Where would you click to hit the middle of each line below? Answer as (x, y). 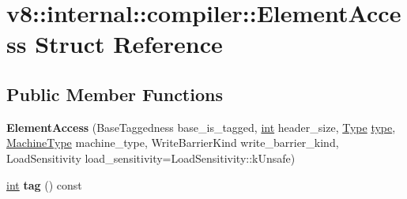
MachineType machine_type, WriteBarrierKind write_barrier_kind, (173, 143)
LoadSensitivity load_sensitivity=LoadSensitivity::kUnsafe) (151, 158)
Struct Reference (129, 44)
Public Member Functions (115, 94)
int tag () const (44, 184)
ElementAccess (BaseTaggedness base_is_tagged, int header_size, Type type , (201, 127)
